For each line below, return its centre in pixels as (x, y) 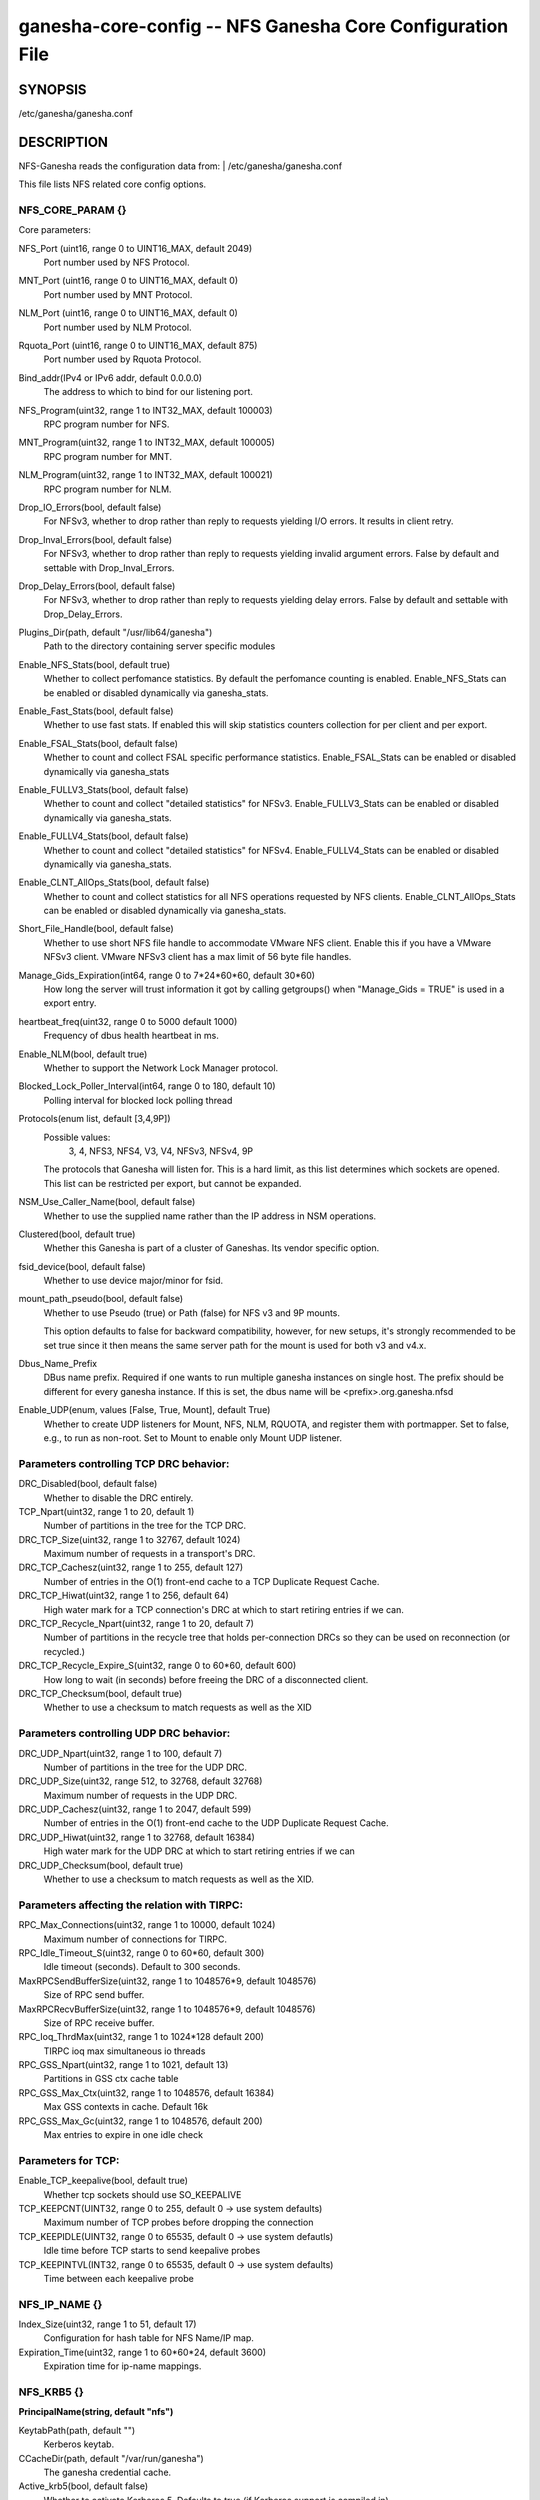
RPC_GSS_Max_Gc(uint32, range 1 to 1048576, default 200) (141, 2121)
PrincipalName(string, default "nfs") (96, 2412)
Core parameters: (55, 230)
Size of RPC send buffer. (94, 1995)
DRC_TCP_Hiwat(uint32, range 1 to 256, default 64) (123, 1596)
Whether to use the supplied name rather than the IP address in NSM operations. (210, 1216)
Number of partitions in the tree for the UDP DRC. (145, 1767)
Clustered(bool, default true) (77, 1234)
